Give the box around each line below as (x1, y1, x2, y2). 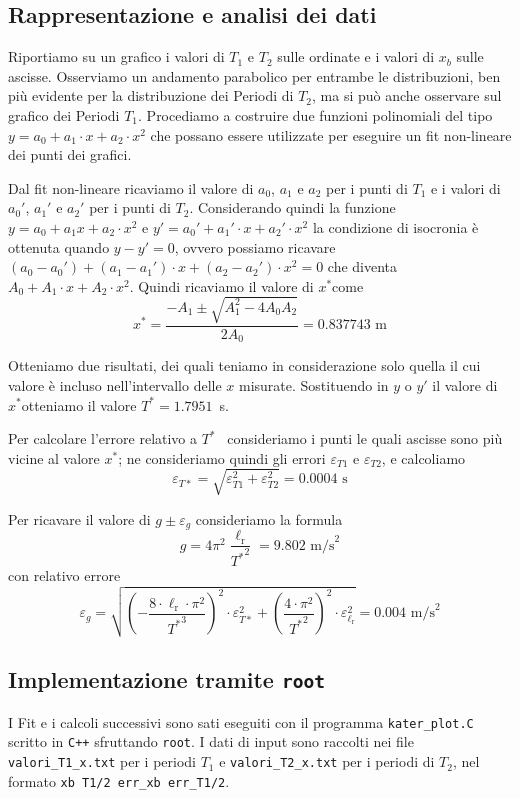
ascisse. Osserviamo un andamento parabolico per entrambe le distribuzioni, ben (8, 65, 501, 86)
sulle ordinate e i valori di (277, 46, 435, 67)
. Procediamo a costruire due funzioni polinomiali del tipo (138, 104, 493, 125)
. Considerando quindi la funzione (189, 197, 396, 218)
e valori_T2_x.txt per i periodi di (219, 751, 435, 772)
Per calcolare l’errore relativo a (8, 428, 198, 449)
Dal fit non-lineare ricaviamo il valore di (8, 177, 254, 198)
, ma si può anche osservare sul (312, 85, 502, 106)
